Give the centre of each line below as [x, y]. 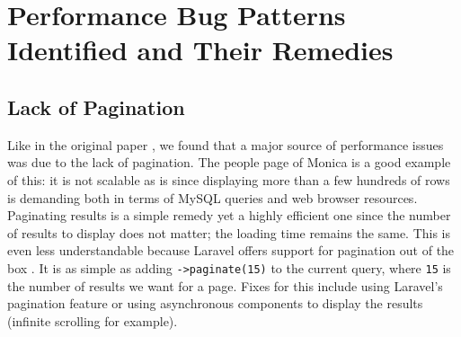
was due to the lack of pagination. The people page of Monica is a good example [229, 162]
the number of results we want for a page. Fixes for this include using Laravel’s [225, 285]
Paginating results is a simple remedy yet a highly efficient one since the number [229, 215]
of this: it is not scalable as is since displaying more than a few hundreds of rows [229, 179]
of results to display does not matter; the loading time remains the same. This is [229, 232]
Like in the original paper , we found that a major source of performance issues [226, 144]
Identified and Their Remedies [200, 50]
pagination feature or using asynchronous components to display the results [215, 303]
